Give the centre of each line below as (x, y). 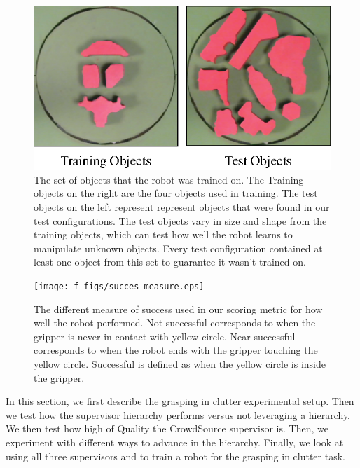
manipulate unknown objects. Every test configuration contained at (178, 248)
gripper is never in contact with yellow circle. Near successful (165, 336)
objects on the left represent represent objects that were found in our (182, 207)
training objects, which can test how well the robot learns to (163, 234)
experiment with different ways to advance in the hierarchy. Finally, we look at (175, 442)
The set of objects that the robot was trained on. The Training (169, 179)
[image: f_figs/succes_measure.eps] (119, 286)
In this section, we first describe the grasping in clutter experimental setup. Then (180, 401)
